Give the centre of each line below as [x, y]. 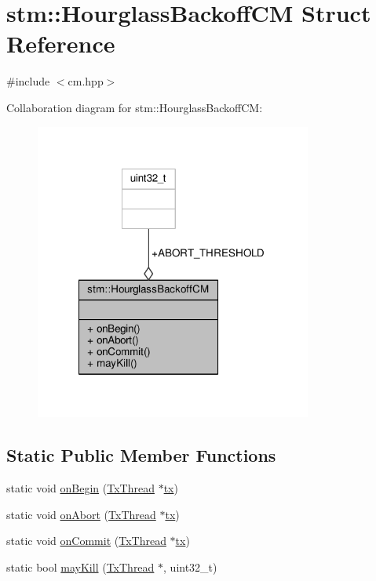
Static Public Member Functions [141, 455]
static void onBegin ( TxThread [80, 488]
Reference [61, 44]
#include [28, 81]
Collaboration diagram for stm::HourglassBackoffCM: [135, 107]
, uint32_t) [190, 566]
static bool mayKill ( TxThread [80, 566]
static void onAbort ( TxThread [81, 514]
